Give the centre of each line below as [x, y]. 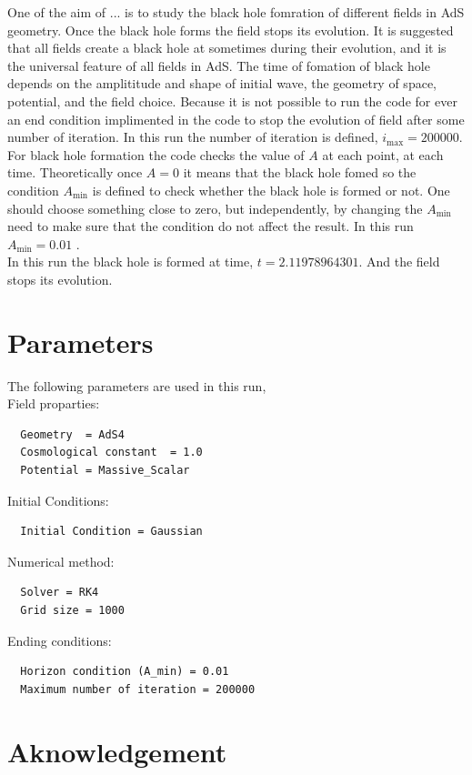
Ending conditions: [60, 640]
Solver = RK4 [60, 593]
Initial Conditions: [58, 500]
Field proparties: [54, 403]
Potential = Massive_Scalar [105, 470]
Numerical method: [61, 561]
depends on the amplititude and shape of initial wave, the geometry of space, [222, 83]
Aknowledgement [117, 751]
